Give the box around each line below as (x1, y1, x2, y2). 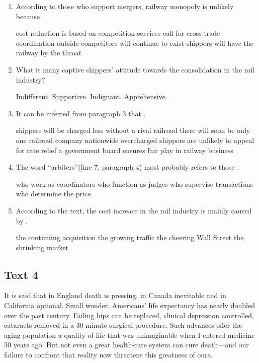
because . (16, 11, 44, 21)
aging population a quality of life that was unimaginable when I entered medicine (4, 329, 255, 340)
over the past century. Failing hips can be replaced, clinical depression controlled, (4, 310, 254, 320)
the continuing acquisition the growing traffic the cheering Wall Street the (16, 232, 244, 243)
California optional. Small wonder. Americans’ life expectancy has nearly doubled (4, 300, 255, 311)
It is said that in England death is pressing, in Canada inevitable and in (4, 290, 226, 301)
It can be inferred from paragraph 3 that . (16, 108, 146, 118)
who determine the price (16, 188, 91, 199)
